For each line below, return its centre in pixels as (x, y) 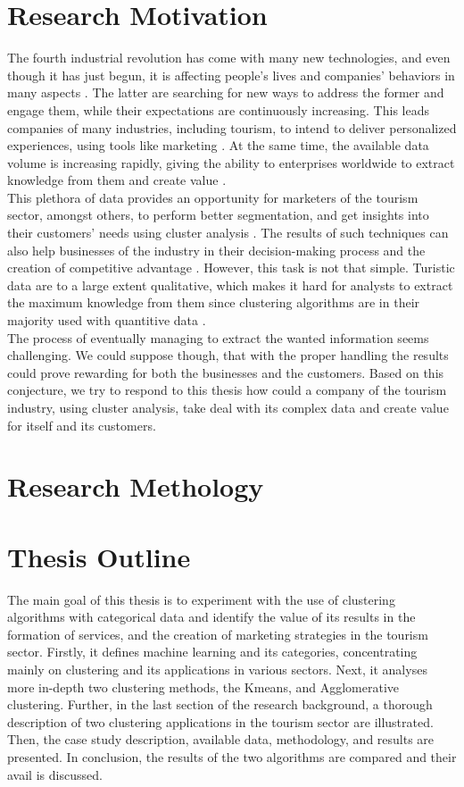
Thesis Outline (99, 556)
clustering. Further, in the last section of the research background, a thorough (220, 704)
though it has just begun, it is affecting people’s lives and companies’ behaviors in (231, 75)
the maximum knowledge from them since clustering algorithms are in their (214, 302)
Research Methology (136, 486)
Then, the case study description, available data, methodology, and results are (221, 739)
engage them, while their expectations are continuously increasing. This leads (218, 109)
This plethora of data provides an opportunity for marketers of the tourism (213, 197)
